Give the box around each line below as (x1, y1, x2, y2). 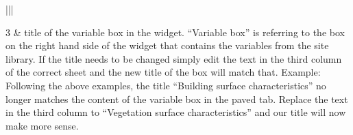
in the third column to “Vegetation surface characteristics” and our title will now (5, 105, 346, 119)
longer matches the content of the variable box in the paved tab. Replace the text (5, 91, 348, 106)
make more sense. (5, 118, 79, 132)
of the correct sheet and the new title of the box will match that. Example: (5, 65, 321, 79)
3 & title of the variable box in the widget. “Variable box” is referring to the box (5, 25, 345, 39)
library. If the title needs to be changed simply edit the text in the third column (5, 51, 342, 65)
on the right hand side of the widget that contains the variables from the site (5, 38, 329, 52)
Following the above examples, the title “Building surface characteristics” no (5, 78, 326, 92)
